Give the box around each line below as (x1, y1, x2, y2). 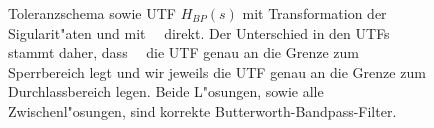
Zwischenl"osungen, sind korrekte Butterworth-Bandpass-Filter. (8, 100, 397, 121)
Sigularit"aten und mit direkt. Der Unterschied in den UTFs (8, 22, 390, 43)
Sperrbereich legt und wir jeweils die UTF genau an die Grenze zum (8, 61, 426, 82)
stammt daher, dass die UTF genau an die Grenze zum (8, 42, 359, 63)
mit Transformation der (242, 3, 387, 23)
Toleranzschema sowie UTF (8, 3, 176, 23)
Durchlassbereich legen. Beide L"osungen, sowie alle (8, 81, 324, 102)
